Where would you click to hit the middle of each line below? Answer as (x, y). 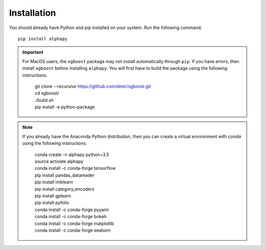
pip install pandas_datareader (65, 175)
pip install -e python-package (65, 107)
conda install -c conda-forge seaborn (73, 230)
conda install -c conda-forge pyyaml (72, 210)
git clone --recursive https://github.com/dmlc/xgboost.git (93, 86)
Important (33, 52)
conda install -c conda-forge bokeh (71, 217)
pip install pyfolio (52, 203)
